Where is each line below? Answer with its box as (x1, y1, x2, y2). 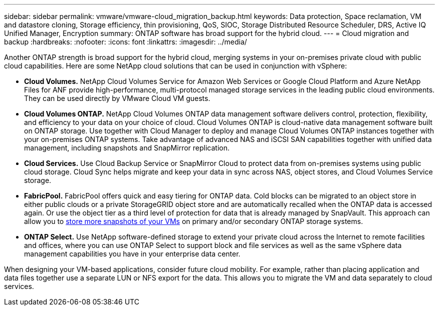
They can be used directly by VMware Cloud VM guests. (24, 94, 210, 102)
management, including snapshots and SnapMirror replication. (24, 143, 230, 152)
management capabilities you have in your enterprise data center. (24, 249, 241, 258)
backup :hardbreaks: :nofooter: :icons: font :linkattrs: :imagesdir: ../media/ (4, 37, 247, 46)
